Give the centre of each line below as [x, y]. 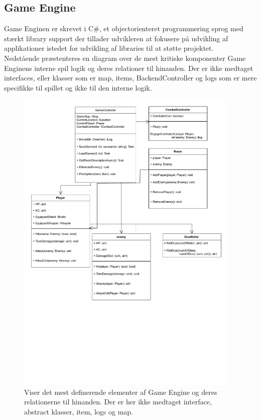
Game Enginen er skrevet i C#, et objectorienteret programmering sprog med [124, 28]
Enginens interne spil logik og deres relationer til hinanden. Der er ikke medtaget [129, 68]
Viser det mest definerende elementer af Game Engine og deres [121, 392]
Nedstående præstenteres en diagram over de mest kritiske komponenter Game [125, 58]
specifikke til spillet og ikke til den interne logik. [78, 87]
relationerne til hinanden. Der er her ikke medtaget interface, [118, 402]
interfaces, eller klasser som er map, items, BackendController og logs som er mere [130, 78]
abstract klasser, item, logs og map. [79, 412]
